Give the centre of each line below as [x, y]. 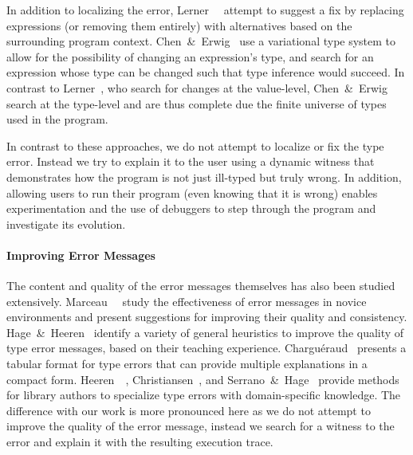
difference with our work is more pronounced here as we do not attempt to [189, 410]
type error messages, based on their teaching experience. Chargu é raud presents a [206, 348]
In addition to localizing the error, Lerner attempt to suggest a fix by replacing [205, 10]
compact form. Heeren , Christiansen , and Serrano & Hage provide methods [203, 379]
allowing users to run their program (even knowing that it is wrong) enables [192, 192]
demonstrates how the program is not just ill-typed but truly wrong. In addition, [204, 177]
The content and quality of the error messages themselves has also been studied [201, 286]
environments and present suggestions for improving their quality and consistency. [207, 317]
